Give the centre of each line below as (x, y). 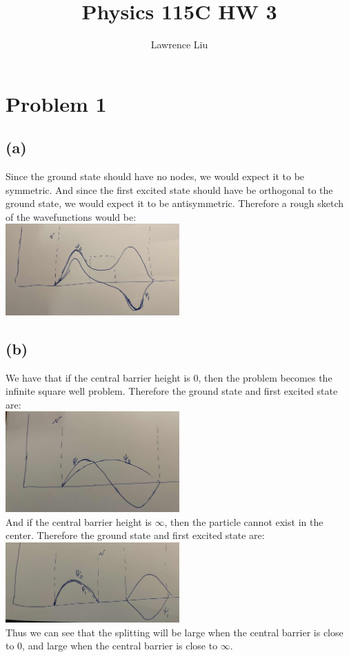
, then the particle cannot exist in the (244, 521)
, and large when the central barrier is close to (120, 646)
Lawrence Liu (179, 45)
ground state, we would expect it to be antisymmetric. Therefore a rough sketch (174, 203)
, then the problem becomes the (265, 377)
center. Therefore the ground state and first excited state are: (135, 535)
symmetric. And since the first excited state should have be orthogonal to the (169, 189)
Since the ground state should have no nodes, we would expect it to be (155, 176)
